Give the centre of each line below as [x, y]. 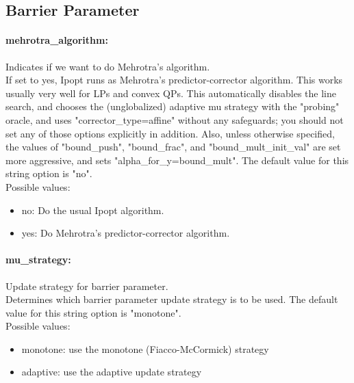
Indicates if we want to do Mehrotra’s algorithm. [108, 66]
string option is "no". [49, 173]
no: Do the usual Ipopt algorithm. [93, 210]
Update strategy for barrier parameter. [87, 286]
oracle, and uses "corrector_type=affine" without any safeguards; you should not [175, 119]
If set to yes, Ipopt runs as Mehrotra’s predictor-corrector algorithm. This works [174, 80]
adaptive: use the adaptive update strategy [112, 372]
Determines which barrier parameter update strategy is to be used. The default [172, 299]
